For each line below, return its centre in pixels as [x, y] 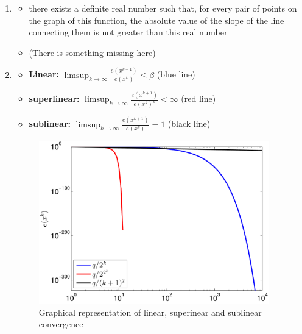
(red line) [198, 98]
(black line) [189, 123]
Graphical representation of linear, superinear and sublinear [150, 312]
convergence [61, 324]
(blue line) [176, 74]
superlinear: [54, 98]
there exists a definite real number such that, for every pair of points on [163, 8]
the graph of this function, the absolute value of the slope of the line [156, 20]
